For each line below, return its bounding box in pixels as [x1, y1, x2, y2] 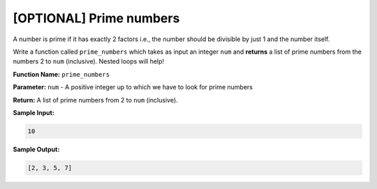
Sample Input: [13, 108, 55, 116]
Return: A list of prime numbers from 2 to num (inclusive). [13, 96, 178, 104]
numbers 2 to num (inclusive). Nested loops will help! [13, 57, 164, 66]
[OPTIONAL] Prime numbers [13, 10, 180, 26]
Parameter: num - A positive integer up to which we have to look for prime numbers [13, 83, 253, 91]
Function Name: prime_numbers [13, 70, 110, 78]
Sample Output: [13, 145, 60, 153]
